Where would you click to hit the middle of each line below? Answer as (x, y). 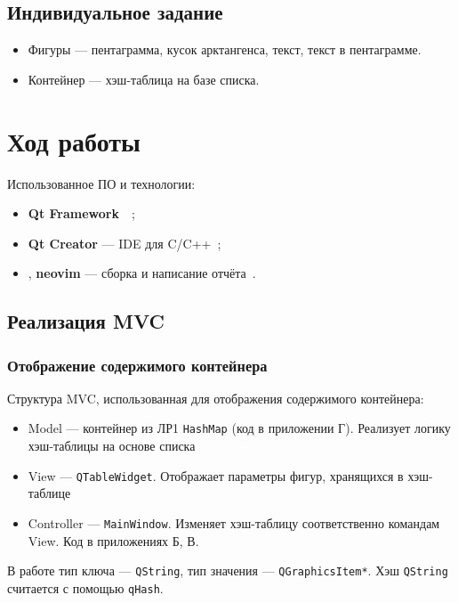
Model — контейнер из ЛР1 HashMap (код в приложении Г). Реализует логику (239, 428)
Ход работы (74, 140)
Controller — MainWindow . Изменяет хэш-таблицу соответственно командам (234, 522)
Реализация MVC (86, 321)
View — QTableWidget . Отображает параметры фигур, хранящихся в (216, 475)
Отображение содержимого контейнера (137, 365)
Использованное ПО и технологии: (101, 183)
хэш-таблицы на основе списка (112, 446)
